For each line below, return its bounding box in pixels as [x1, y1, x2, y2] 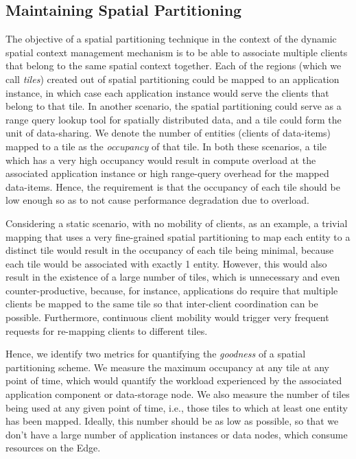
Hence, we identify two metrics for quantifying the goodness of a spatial [5, 346, 306, 361]
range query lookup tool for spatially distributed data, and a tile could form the [5, 112, 342, 126]
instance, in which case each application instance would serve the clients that [5, 85, 329, 99]
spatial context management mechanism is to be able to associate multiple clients [5, 45, 348, 59]
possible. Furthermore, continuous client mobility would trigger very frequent [5, 310, 329, 325]
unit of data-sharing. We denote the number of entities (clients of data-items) [5, 126, 331, 140]
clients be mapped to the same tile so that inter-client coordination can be [5, 296, 318, 311]
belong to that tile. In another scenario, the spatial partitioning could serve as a [5, 99, 342, 113]
